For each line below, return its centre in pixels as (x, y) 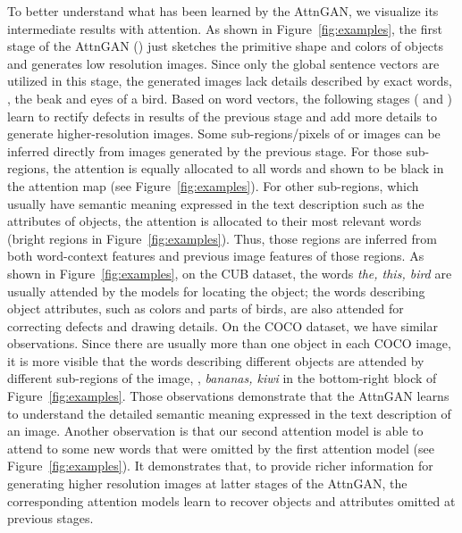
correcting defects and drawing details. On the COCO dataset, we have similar (223, 325)
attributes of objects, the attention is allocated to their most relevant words (214, 221)
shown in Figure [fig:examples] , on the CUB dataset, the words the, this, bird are (230, 273)
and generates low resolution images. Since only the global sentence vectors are (223, 63)
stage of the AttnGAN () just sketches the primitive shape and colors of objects (225, 46)
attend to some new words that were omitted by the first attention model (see (221, 448)
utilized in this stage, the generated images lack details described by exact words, (230, 81)
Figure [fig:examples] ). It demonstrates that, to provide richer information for (220, 466)
